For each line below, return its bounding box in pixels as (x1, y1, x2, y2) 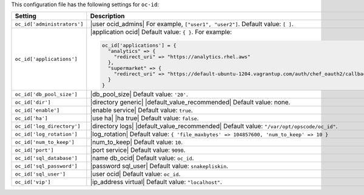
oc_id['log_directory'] (15, 123, 81, 129)
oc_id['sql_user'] (15, 171, 66, 177)
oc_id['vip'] (15, 179, 51, 185)
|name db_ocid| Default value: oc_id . (90, 154, 194, 162)
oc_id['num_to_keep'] (15, 139, 75, 145)
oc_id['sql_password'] (15, 163, 78, 169)
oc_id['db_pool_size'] (15, 91, 78, 97)
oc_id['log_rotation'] (15, 131, 78, 137)
